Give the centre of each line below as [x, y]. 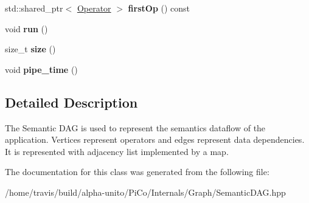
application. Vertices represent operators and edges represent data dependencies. [155, 139]
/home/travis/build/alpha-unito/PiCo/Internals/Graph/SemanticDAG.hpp [145, 192]
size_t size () [30, 49]
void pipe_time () [41, 69]
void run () [26, 28]
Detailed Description [71, 102]
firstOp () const [159, 8]
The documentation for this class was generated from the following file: [137, 172]
